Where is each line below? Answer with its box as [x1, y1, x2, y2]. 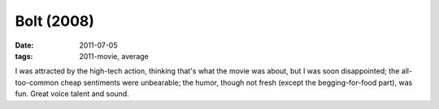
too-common [15, 78, 59, 87]
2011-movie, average [79, 51, 150, 61]
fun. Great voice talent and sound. [15, 89, 129, 99]
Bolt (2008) [15, 12, 95, 30]
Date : [15, 40, 34, 50]
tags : [15, 51, 33, 61]
